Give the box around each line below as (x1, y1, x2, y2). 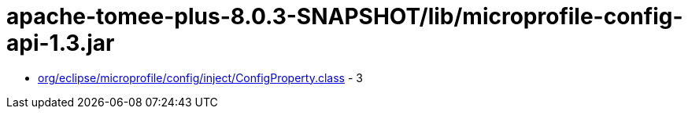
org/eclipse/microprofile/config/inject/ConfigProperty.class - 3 (38, 70, 363, 84)
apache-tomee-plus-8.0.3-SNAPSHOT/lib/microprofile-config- (6, 3, 683, 30)
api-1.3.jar (6, 30, 115, 56)
